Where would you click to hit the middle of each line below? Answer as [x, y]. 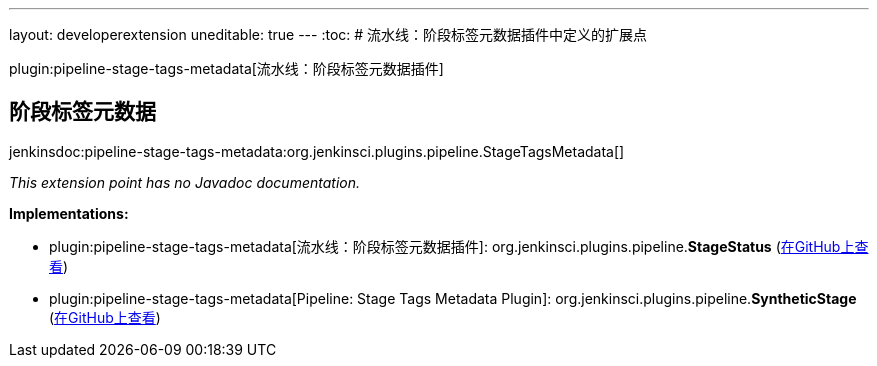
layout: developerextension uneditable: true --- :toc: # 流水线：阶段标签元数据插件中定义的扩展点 [328, 34]
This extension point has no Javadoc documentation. [185, 182]
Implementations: [69, 213]
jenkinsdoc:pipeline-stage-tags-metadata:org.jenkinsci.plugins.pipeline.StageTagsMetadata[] [317, 151]
